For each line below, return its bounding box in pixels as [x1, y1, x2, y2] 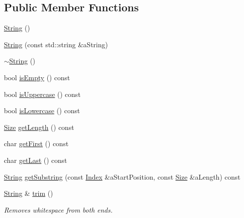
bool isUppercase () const [4, 89, 81, 99]
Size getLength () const [4, 122, 74, 132]
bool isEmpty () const [4, 72, 70, 82]
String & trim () [4, 188, 53, 198]
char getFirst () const [4, 138, 69, 149]
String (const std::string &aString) [4, 39, 108, 49]
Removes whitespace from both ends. [4, 204, 113, 215]
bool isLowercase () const [4, 105, 80, 116]
